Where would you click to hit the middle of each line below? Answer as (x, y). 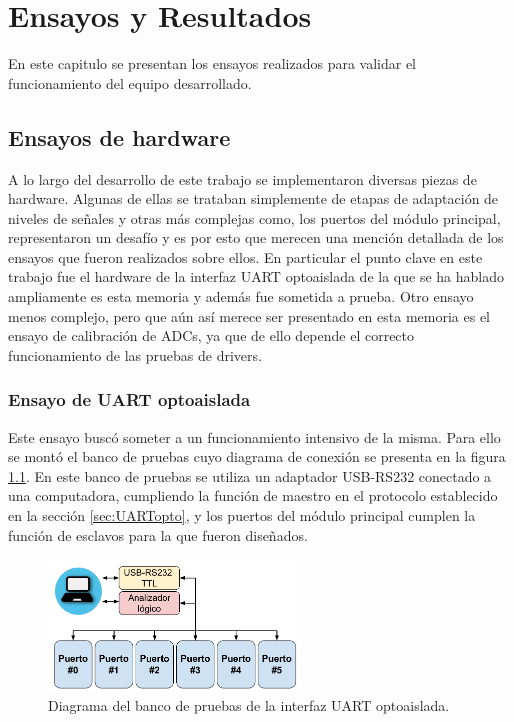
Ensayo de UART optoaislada (129, 399)
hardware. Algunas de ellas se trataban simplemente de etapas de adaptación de (253, 198)
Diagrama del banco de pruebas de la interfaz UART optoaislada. (249, 705)
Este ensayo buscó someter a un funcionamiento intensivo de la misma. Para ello (254, 436)
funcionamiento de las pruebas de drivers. (135, 354)
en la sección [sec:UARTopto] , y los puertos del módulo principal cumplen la (242, 515)
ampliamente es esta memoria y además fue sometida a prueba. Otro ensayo (241, 296)
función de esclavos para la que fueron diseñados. (158, 534)
